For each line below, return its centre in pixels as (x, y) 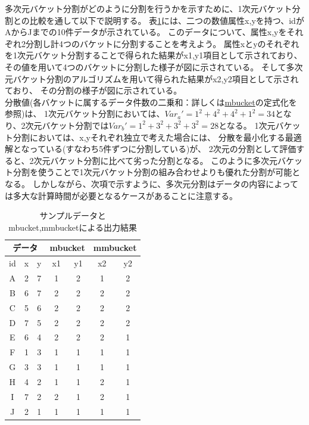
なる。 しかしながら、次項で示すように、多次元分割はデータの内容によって (152, 183)
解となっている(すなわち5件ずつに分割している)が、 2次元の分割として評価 (151, 149)
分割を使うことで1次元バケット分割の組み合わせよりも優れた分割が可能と (157, 172)
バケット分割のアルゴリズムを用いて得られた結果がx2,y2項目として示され (156, 78)
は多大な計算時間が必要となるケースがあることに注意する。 (121, 195)
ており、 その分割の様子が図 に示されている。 (93, 90)
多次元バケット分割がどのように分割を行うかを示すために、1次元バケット (149, 8)
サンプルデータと (73, 215)
